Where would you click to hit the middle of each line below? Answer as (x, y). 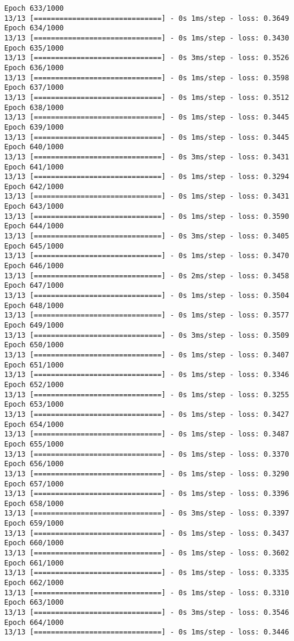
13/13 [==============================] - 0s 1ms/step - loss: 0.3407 (147, 355)
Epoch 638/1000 (34, 107)
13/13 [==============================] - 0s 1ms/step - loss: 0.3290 (147, 474)
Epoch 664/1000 (34, 622)
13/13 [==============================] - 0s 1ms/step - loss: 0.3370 (147, 454)
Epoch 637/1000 (34, 88)
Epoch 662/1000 (34, 583)
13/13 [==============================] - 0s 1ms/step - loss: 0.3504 (147, 296)
